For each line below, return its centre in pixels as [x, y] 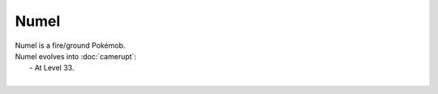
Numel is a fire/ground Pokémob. [70, 45]
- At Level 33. [52, 68]
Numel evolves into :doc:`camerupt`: [76, 56]
